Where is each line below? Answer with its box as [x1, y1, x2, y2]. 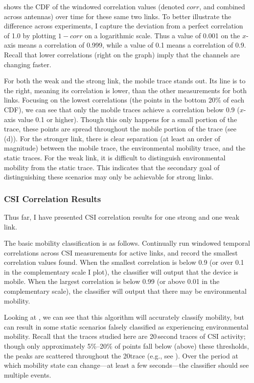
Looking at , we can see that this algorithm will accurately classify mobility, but [4, 312, 244, 322]
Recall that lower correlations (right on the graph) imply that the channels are [4, 49, 240, 59]
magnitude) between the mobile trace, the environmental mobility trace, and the [4, 143, 246, 153]
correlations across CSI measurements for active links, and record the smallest [4, 247, 238, 257]
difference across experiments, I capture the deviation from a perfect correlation [4, 21, 243, 31]
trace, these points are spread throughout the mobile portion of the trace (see [4, 124, 236, 134]
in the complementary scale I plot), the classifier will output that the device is [4, 266, 238, 277]
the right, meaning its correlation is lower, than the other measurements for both [4, 85, 247, 95]
